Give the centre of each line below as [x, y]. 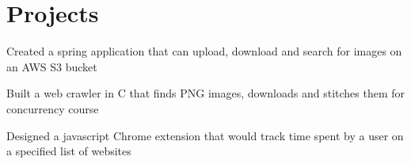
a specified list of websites [69, 151]
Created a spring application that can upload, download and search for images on [204, 51]
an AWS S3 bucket [52, 66]
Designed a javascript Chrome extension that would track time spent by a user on [205, 135]
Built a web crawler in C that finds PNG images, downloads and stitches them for [206, 93]
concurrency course [53, 108]
